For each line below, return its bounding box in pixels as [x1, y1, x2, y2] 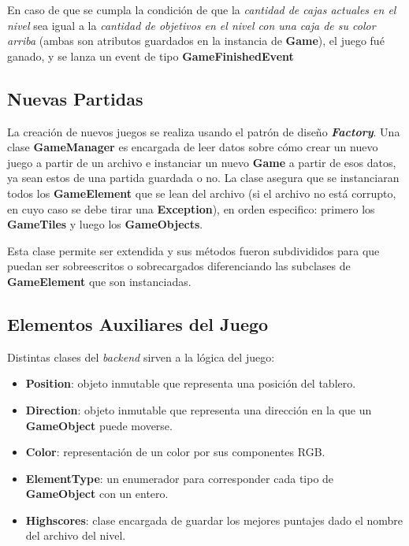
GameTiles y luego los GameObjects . [7, 216, 203, 232]
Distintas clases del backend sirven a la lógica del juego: [7, 348, 275, 365]
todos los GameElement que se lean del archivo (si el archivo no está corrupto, [7, 184, 396, 201]
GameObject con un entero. [25, 485, 169, 502]
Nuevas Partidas [7, 86, 143, 110]
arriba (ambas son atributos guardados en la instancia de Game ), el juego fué [7, 32, 385, 49]
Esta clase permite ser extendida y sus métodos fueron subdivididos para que [7, 242, 380, 258]
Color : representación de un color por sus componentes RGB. [25, 444, 325, 460]
